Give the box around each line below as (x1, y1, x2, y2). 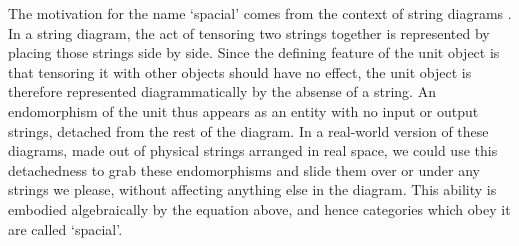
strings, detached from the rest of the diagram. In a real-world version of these (8, 120, 489, 141)
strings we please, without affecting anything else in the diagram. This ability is (8, 179, 497, 200)
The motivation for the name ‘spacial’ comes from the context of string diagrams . (8, 3, 512, 23)
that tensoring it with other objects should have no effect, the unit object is (8, 61, 472, 82)
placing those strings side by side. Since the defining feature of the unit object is (8, 42, 500, 63)
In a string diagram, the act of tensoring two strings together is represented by (8, 22, 490, 43)
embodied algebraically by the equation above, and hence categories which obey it (8, 198, 511, 219)
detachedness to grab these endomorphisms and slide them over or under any (8, 159, 480, 180)
